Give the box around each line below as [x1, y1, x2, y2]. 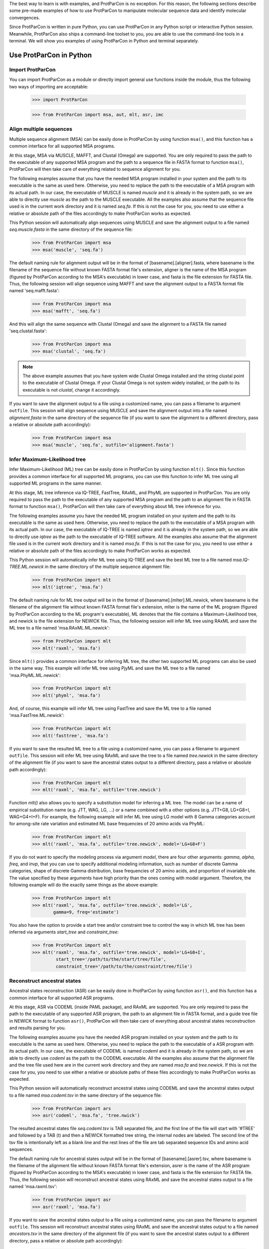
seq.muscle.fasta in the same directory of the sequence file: [9, 226, 133, 232]
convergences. [9, 14, 40, 20]
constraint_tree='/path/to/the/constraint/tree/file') [55, 963, 193, 969]
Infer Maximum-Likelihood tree [9, 456, 86, 463]
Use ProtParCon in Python [9, 50, 92, 59]
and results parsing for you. [9, 1025, 66, 1031]
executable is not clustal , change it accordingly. [22, 387, 121, 393]
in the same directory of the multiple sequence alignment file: [45, 564, 171, 570]
